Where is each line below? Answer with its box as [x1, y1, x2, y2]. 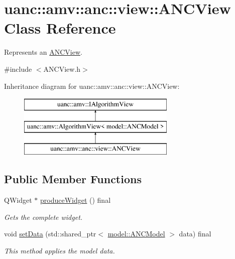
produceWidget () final [40, 195, 111, 205]
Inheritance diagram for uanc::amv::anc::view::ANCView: [4, 80, 180, 91]
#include [4, 63, 32, 74]
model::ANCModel [107, 228, 165, 239]
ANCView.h [43, 63, 81, 74]
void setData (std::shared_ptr [4, 228, 96, 239]
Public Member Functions [4, 171, 142, 187]
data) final [179, 228, 211, 239]
